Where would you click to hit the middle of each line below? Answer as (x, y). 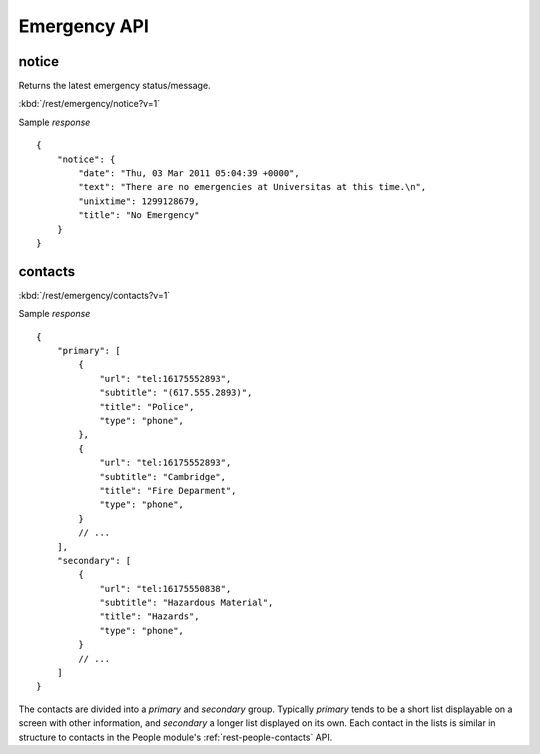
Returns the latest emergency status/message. (114, 86)
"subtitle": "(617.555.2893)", (176, 393)
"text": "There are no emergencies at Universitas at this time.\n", (252, 187)
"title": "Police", (147, 406)
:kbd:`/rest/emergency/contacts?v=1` (94, 295)
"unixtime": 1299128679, (139, 201)
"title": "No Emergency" (139, 215)
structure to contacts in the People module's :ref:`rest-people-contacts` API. (175, 737)
